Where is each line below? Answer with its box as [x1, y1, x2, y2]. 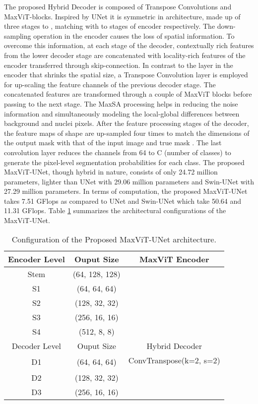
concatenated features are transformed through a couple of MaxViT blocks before [4, 89, 252, 99]
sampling [4, 30, 31, 41]
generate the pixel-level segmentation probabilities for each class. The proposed [4, 157, 245, 167]
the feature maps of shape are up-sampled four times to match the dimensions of [4, 127, 250, 138]
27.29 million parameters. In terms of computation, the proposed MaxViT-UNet [4, 186, 248, 196]
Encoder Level [8, 253, 65, 265]
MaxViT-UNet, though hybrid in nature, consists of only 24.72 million [4, 167, 218, 177]
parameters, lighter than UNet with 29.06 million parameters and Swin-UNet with [4, 176, 254, 186]
